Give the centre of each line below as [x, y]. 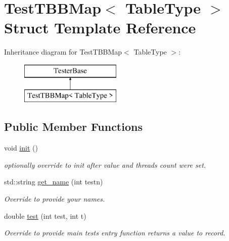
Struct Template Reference [100, 28]
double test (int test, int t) [45, 215]
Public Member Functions [73, 127]
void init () [21, 148]
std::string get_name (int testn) [54, 182]
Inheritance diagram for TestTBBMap [63, 52]
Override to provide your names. [55, 199]
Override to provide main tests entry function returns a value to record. [115, 233]
